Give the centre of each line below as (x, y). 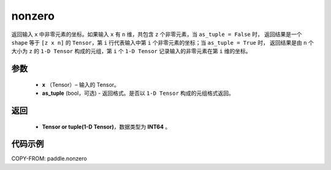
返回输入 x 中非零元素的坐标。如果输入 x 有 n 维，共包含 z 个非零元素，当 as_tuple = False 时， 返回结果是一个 (157, 34)
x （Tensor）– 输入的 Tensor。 (81, 84)
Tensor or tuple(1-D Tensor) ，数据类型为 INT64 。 (106, 127)
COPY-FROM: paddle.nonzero (49, 158)
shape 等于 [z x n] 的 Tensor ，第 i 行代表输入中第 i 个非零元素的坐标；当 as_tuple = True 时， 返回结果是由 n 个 (162, 42)
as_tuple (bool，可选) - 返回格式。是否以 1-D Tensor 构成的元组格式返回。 (138, 93)
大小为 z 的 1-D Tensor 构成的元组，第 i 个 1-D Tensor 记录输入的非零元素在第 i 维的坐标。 (131, 51)
